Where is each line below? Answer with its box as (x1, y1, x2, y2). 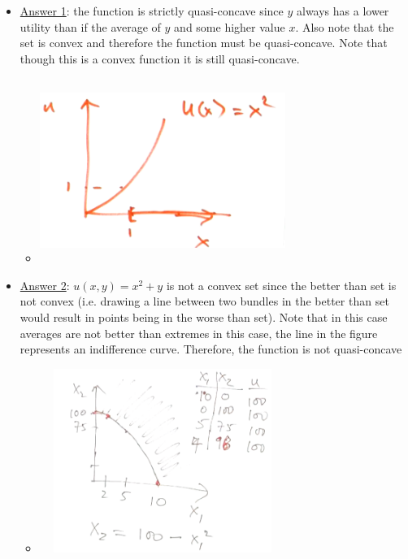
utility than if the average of (20, 18, 161, 35)
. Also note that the (295, 18, 394, 35)
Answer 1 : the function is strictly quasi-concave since (20, 2, 284, 19)
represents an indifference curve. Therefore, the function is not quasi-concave (20, 340, 402, 357)
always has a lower (297, 2, 389, 19)
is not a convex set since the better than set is (166, 276, 397, 293)
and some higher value (174, 18, 285, 35)
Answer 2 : (20, 276, 70, 293)
